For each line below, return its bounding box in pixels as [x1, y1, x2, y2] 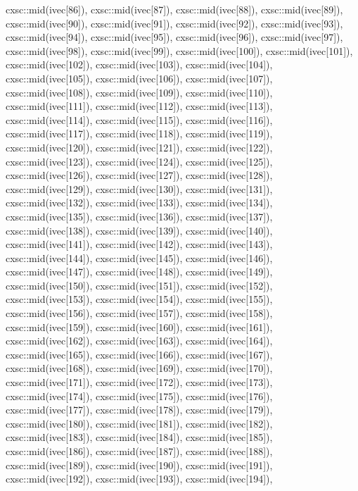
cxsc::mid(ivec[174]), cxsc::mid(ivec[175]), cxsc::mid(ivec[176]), [6, 388, 273, 403]
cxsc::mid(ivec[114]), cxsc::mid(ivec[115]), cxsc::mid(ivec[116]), [6, 112, 273, 127]
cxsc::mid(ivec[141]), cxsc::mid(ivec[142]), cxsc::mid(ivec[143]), [6, 237, 273, 251]
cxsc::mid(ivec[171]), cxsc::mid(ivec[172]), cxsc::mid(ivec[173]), [6, 375, 273, 390]
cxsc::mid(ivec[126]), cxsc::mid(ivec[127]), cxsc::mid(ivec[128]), [6, 168, 273, 182]
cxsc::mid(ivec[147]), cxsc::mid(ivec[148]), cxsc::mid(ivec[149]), [6, 264, 273, 279]
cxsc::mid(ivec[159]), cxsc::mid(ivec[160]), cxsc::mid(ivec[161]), [6, 319, 273, 334]
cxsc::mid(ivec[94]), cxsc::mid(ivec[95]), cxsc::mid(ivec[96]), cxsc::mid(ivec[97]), [6, 30, 343, 44]
